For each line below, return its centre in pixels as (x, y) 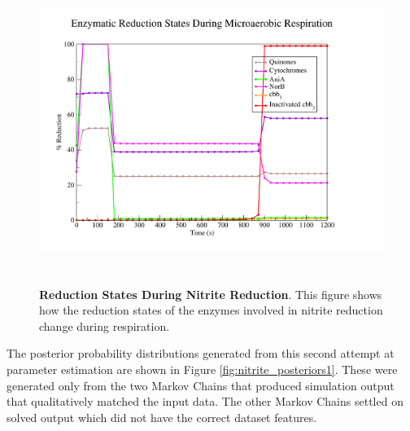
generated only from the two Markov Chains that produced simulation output (201, 385)
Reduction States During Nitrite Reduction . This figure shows (211, 294)
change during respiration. (105, 325)
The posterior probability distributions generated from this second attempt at (201, 353)
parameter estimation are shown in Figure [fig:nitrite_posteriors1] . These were (202, 369)
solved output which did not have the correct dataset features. (162, 417)
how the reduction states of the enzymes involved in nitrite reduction (211, 310)
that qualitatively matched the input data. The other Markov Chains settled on (205, 401)
